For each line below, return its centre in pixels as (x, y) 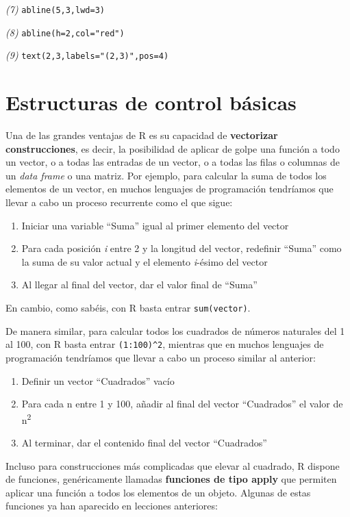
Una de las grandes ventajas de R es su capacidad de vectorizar (142, 135)
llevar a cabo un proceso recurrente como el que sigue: (119, 202)
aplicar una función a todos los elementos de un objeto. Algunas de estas (158, 492)
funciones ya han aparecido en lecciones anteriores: (112, 506)
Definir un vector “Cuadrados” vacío (98, 380)
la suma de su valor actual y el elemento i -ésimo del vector (145, 261)
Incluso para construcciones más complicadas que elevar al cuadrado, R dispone (173, 465)
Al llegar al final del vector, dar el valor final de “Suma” (139, 285)
